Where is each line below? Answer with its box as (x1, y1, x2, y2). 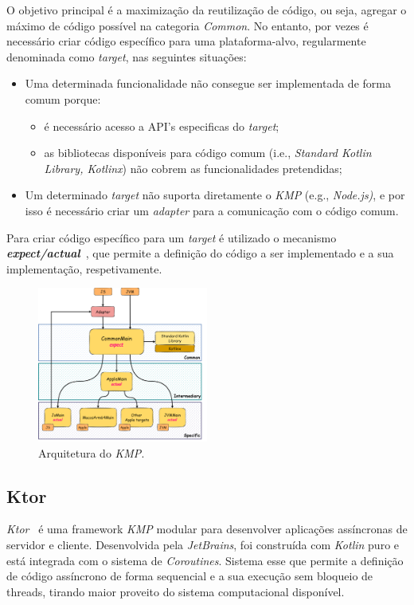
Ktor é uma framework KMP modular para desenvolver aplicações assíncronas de (6, 521, 408, 537)
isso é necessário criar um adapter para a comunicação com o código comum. (25, 202, 399, 218)
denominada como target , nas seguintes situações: (6, 48, 247, 65)
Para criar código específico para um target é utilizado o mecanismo (6, 229, 337, 246)
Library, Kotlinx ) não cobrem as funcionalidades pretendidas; (44, 159, 342, 176)
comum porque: (25, 90, 101, 107)
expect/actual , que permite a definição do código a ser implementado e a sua (6, 245, 394, 261)
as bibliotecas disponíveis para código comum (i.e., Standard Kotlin (44, 144, 372, 161)
